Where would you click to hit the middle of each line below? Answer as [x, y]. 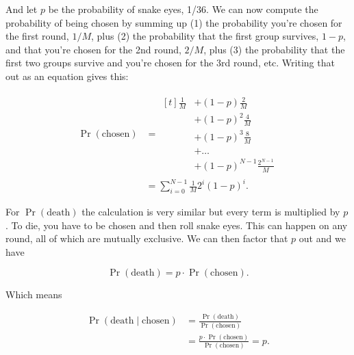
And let [22, 9]
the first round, [37, 36]
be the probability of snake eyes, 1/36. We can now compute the [183, 9]
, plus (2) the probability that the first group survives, [205, 36]
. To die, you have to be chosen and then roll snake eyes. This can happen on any [177, 225]
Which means [34, 294]
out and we [322, 238]
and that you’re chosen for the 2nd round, [93, 49]
